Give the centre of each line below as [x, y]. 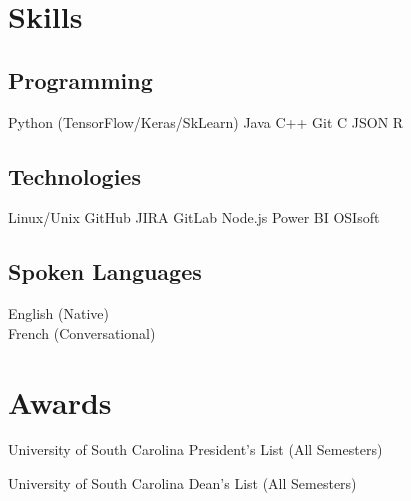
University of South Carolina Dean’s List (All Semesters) [182, 483]
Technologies [74, 175]
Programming [80, 79]
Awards [60, 401]
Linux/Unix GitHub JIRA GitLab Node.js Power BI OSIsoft [194, 217]
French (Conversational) [82, 332]
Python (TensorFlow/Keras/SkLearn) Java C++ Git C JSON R [206, 121]
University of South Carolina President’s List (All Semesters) [195, 449]
